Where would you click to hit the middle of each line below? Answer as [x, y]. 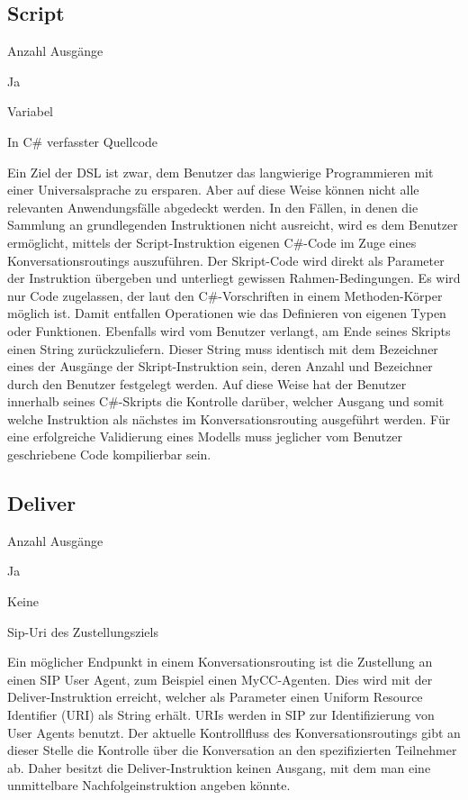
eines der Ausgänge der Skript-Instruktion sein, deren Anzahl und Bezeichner [220, 366]
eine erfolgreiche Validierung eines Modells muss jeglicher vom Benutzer [205, 436]
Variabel [31, 111]
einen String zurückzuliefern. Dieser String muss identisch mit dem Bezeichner [223, 348]
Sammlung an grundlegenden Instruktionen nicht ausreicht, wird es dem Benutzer [233, 225]
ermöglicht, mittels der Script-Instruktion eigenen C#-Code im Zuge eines [212, 242]
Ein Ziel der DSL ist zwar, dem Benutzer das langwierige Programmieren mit [220, 172]
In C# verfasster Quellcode [83, 141]
